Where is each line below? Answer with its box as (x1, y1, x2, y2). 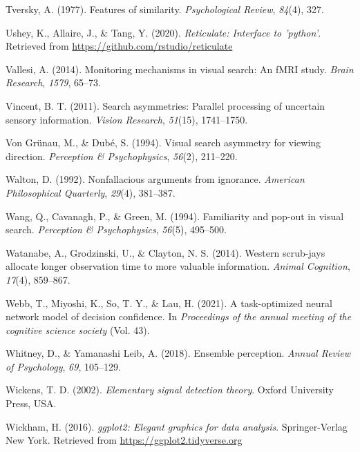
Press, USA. (6, 396, 57, 411)
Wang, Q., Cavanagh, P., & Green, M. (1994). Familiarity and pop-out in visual (6, 208, 344, 223)
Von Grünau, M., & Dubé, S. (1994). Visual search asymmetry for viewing (6, 135, 321, 150)
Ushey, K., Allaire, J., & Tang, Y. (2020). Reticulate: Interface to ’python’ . (6, 25, 321, 39)
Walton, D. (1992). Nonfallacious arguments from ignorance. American (6, 172, 305, 186)
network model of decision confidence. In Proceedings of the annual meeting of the (6, 309, 352, 324)
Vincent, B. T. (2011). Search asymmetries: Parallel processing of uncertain (6, 98, 325, 112)
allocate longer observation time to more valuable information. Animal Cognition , (6, 259, 350, 273)
